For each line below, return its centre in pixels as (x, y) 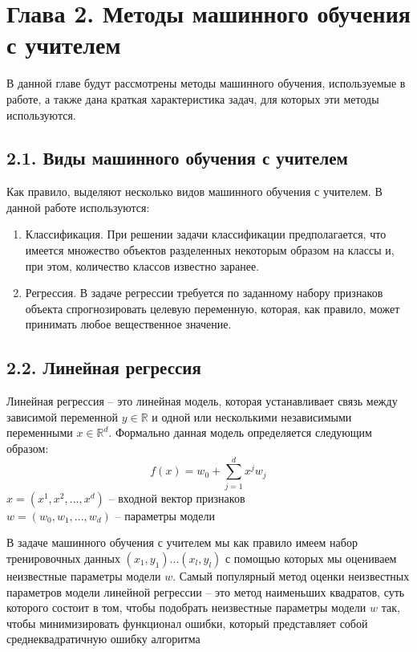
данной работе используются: (78, 207)
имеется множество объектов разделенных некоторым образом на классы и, (210, 250)
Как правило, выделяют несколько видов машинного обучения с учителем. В (194, 192)
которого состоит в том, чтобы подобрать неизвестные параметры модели (186, 607)
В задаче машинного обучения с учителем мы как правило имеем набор (182, 542)
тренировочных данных (63, 558)
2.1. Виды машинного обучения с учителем (177, 158)
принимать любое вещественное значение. (128, 324)
